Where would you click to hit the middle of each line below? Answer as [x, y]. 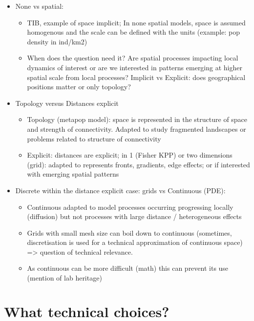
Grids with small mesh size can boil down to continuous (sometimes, [129, 232]
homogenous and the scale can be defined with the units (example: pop [133, 32]
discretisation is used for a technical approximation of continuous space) [135, 242]
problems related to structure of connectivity [94, 138]
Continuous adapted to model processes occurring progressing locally [130, 207]
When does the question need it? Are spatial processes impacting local [133, 58]
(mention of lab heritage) [64, 278]
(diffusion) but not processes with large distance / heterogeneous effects [134, 216]
